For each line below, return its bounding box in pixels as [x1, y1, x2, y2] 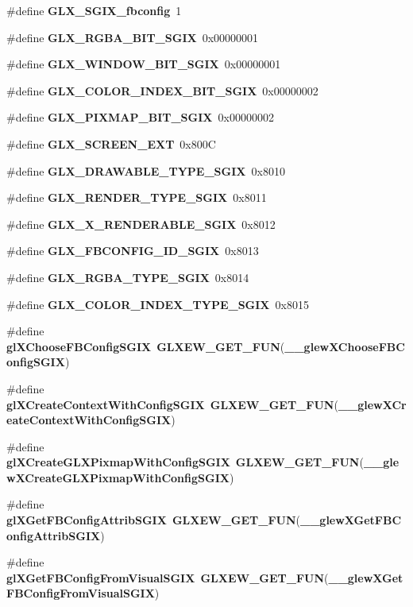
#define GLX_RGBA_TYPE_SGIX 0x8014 [6, 269, 249, 285]
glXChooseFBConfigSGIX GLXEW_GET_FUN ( [6, 338, 285, 354]
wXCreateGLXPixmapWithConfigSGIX [6, 469, 230, 485]
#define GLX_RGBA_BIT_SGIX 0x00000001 [6, 29, 259, 45]
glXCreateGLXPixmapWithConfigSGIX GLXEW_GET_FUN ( [6, 454, 364, 470]
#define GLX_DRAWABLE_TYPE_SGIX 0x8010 [6, 162, 285, 179]
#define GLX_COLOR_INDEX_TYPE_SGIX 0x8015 [6, 296, 309, 312]
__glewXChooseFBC [284, 338, 405, 354]
